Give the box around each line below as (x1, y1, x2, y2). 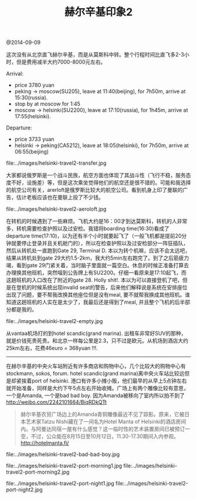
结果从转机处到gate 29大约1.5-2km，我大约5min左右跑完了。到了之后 (6, 254, 174, 262)
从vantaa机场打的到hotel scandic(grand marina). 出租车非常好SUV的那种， (6, 330, 186, 337)
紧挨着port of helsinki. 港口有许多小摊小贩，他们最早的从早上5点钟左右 (16, 377, 187, 384)
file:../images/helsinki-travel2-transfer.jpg (6, 159, 107, 167)
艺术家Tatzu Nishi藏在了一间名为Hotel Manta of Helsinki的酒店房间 (25, 418, 186, 425)
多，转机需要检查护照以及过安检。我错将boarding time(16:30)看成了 (6, 225, 170, 232)
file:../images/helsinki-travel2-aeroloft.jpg (6, 205, 107, 212)
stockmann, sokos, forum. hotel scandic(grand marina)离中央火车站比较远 (6, 370, 185, 377)
